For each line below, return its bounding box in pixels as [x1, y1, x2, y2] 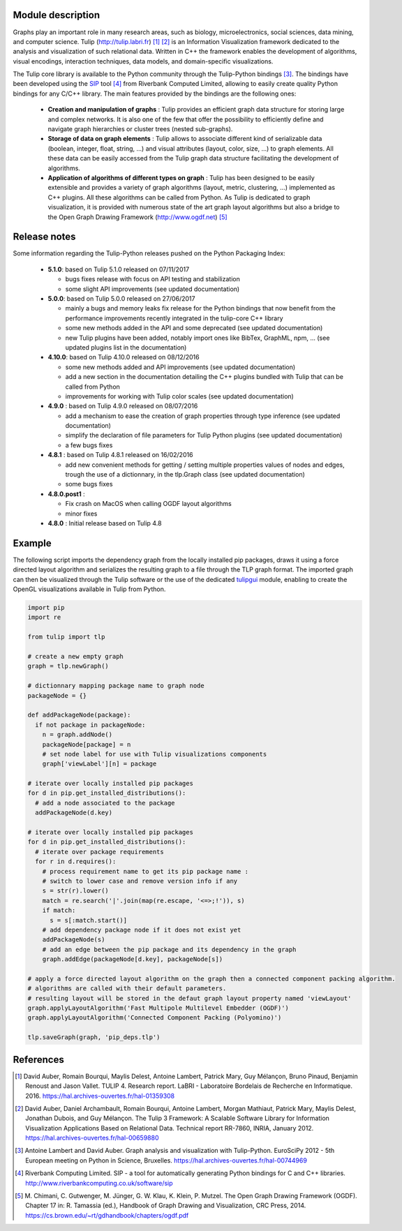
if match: [42, 907, 76, 914]
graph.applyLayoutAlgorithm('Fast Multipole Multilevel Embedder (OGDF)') [27, 1004, 290, 1012]
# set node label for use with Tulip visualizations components [42, 750, 267, 758]
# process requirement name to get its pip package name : [42, 867, 249, 875]
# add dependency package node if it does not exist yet [42, 925, 241, 934]
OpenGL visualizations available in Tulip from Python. [13, 585, 166, 593]
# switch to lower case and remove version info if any [42, 877, 238, 885]
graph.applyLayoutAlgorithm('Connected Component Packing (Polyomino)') [27, 1014, 282, 1022]
